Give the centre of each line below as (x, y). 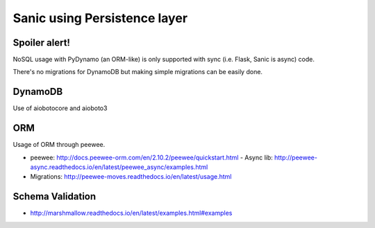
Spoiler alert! (42, 43)
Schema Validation (55, 196)
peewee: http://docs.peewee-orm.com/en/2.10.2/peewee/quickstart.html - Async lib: (152, 157)
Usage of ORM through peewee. (59, 145)
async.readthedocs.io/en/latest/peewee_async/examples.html (119, 167)
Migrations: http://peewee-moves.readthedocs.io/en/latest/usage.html (131, 177)
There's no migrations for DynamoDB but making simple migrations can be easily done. (138, 72)
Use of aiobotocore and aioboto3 (60, 108)
